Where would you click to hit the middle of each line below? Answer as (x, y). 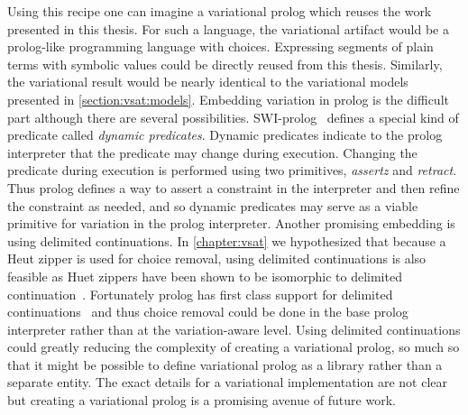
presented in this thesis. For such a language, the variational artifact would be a (228, 28)
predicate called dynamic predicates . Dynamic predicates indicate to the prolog (225, 135)
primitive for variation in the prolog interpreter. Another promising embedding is (231, 223)
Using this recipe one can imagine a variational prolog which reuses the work (220, 11)
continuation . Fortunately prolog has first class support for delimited (200, 294)
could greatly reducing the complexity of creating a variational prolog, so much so (234, 347)
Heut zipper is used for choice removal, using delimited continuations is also (217, 258)
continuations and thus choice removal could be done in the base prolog (208, 312)
